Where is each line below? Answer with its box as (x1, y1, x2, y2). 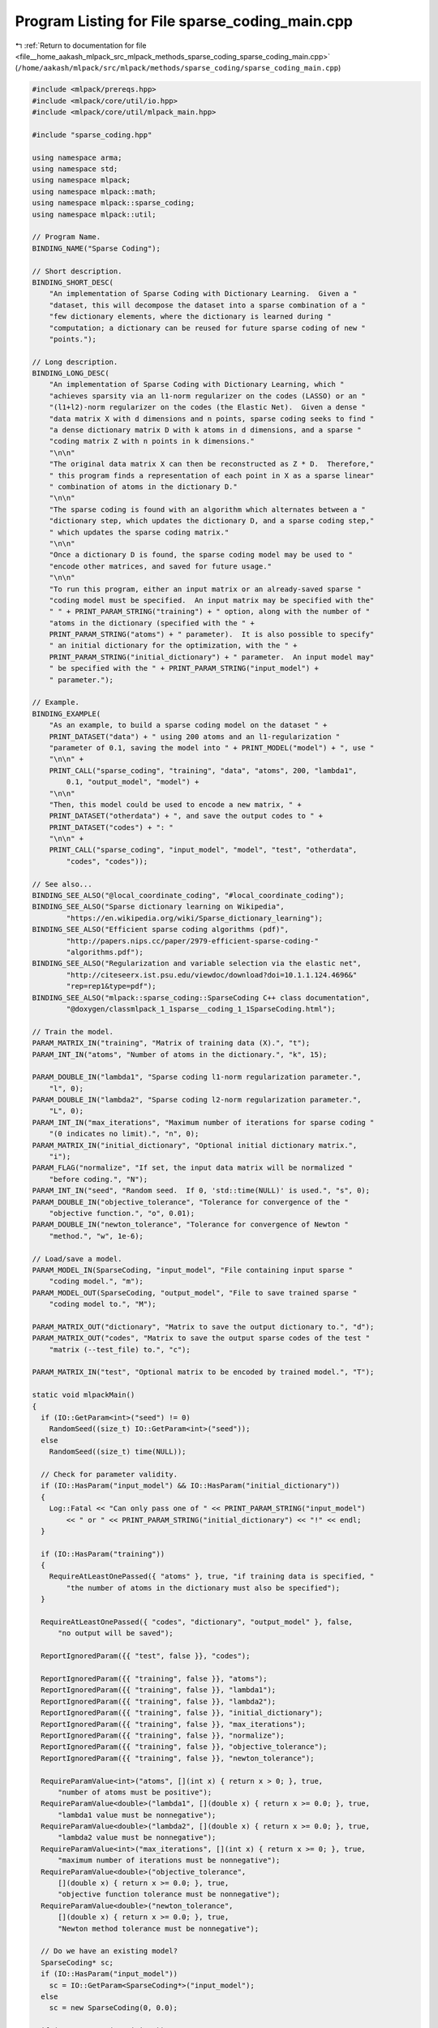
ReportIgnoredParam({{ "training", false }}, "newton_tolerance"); (41, 1753, 315, 1763)
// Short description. (32, 266, 122, 276)
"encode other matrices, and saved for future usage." (49, 561, 272, 571)
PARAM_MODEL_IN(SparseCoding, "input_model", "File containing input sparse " (32, 1265, 353, 1274)
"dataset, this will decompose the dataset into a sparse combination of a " (49, 300, 367, 310)
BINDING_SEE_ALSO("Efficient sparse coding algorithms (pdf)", (32, 925, 290, 935)
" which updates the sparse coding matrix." (49, 527, 230, 537)
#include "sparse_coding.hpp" (32, 130, 152, 140)
